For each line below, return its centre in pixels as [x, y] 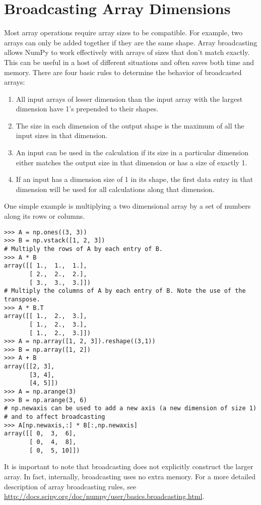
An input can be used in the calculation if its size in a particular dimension [132, 152]
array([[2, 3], [29, 367]
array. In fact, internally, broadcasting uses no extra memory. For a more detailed [130, 476]
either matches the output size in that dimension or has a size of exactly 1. [132, 162]
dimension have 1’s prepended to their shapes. [87, 109]
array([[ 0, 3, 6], [40, 434]
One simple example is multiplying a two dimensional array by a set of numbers [127, 206]
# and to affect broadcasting [55, 417]
